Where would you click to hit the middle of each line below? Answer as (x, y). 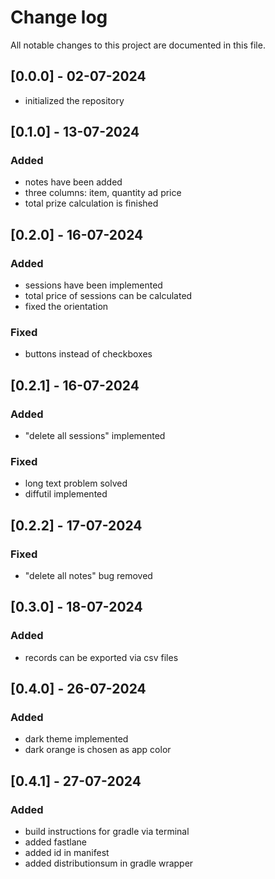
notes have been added (73, 182)
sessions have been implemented (93, 285)
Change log (59, 17)
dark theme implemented (76, 739)
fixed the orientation (66, 307)
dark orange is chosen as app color (98, 750)
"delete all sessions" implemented (95, 436)
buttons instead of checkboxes (88, 354)
